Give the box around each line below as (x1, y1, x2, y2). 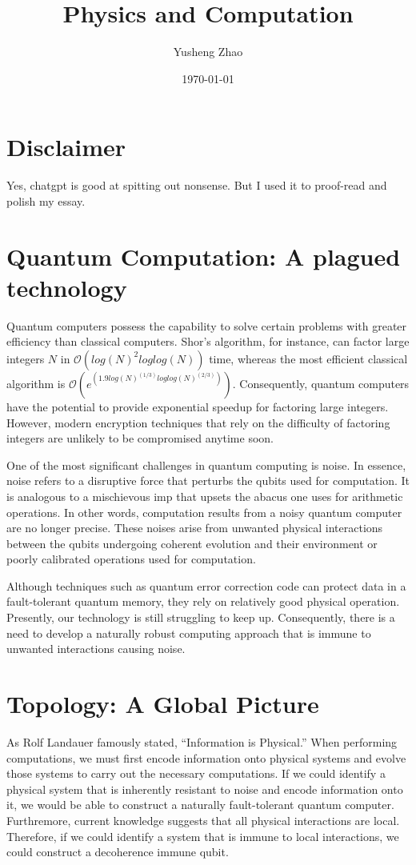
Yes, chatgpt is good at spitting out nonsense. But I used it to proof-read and (6, 177, 387, 194)
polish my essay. (6, 192, 86, 209)
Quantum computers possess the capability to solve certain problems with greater (6, 317, 407, 334)
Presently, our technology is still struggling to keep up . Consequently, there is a (6, 609, 395, 626)
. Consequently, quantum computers (232, 374, 410, 391)
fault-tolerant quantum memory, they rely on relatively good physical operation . (6, 593, 400, 610)
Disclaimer (6, 130, 126, 163)
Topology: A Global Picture (6, 687, 319, 720)
